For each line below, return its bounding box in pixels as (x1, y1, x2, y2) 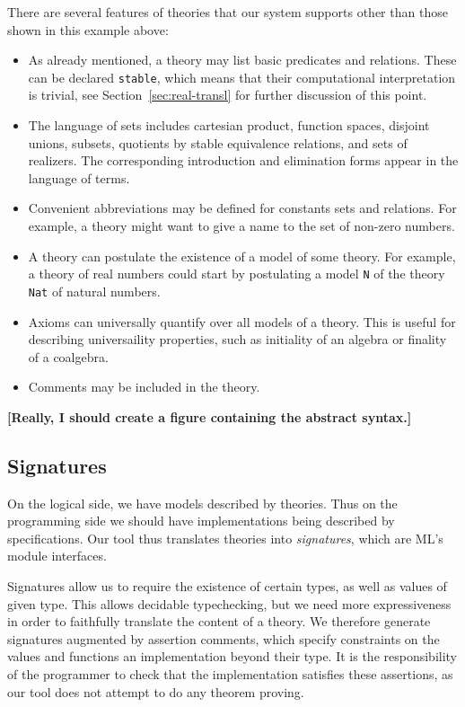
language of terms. (28, 168, 130, 187)
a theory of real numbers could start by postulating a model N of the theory (28, 264, 445, 283)
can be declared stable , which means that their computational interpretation (28, 67, 456, 86)
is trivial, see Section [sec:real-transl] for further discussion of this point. (28, 85, 427, 104)
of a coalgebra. (28, 347, 109, 366)
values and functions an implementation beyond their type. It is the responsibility (7, 647, 458, 666)
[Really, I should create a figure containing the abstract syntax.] (7, 407, 412, 426)
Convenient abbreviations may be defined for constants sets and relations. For (28, 199, 457, 217)
